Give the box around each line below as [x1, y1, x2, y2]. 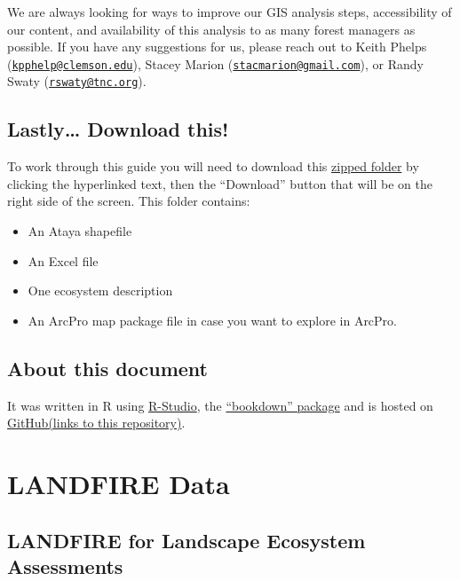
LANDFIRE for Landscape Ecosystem [7, 526, 366, 554]
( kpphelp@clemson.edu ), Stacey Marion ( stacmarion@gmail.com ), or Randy [7, 54, 424, 73]
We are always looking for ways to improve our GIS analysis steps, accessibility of [7, 3, 452, 20]
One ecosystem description [28, 281, 173, 300]
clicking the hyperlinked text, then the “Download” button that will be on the [7, 174, 432, 192]
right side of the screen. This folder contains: [7, 192, 250, 210]
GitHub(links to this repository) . [7, 413, 186, 432]
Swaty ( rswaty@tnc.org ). [7, 72, 147, 90]
